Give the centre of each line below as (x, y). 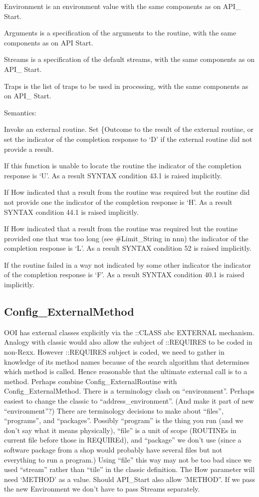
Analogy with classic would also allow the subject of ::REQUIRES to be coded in (128, 342)
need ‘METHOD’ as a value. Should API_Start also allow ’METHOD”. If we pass (129, 479)
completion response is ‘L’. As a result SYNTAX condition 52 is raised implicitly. (128, 248)
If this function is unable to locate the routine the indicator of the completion (123, 166)
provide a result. (29, 149)
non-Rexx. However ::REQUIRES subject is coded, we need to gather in (114, 352)
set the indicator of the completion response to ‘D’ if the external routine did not (128, 139)
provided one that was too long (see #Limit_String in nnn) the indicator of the (126, 238)
